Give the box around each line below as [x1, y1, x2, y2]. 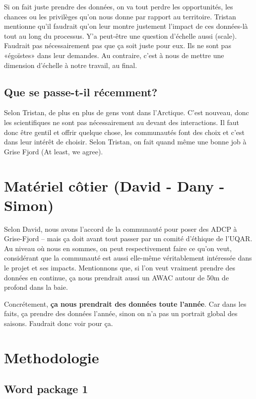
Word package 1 [4, 381, 88, 397]
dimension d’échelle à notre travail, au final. [4, 60, 137, 70]
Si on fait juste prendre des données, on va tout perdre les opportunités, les [4, 1, 233, 11]
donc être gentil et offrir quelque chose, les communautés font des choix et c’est [4, 127, 245, 137]
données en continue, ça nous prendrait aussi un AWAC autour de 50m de [4, 272, 229, 282]
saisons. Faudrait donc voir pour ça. [4, 318, 113, 328]
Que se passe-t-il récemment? [4, 84, 158, 99]
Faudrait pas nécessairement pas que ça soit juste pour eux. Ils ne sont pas [4, 40, 231, 51]
